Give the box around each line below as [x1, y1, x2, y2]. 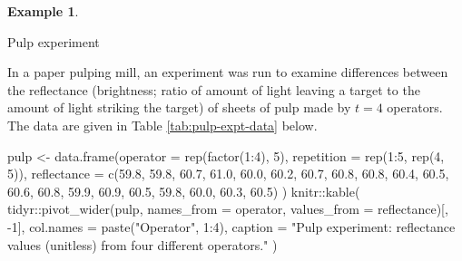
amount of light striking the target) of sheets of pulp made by [7, 98, 351, 117]
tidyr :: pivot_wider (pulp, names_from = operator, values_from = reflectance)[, [7, 199, 448, 218]
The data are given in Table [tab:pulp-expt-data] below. [7, 115, 318, 134]
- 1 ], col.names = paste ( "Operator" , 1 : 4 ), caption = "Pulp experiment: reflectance [7, 217, 456, 236]
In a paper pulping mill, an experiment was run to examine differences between [7, 63, 448, 82]
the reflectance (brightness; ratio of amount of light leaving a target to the [7, 80, 420, 99]
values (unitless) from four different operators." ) [7, 235, 278, 254]
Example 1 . [7, 2, 79, 20]
